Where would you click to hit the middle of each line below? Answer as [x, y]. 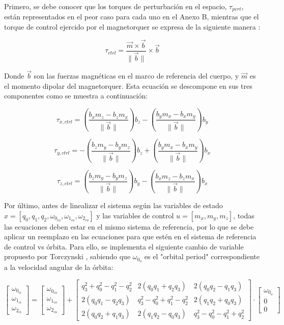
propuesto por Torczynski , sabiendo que [67, 256]
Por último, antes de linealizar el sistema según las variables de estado [113, 205]
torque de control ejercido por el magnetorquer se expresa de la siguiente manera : [132, 27]
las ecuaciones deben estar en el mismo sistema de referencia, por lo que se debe [129, 226]
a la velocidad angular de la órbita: [59, 267]
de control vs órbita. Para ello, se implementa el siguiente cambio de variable [124, 246]
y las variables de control [135, 215]
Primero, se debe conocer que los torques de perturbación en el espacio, [116, 6]
